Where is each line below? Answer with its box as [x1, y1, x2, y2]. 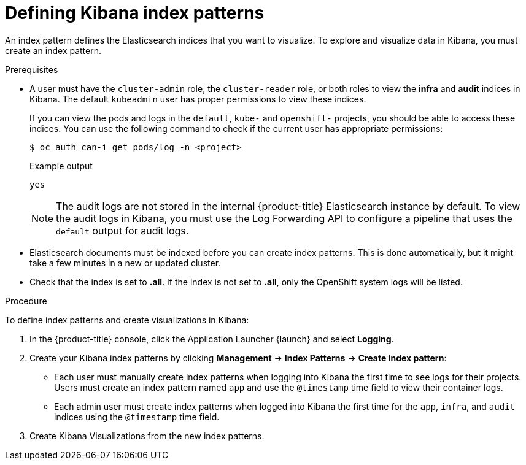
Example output [29, 160, 93, 171]
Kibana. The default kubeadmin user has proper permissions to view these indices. [29, 93, 366, 104]
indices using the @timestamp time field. [54, 411, 220, 422]
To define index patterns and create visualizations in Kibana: [5, 314, 249, 325]
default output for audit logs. [56, 224, 189, 237]
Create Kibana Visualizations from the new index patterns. [29, 430, 265, 441]
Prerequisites [5, 64, 58, 75]
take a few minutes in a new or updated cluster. [29, 257, 221, 268]
